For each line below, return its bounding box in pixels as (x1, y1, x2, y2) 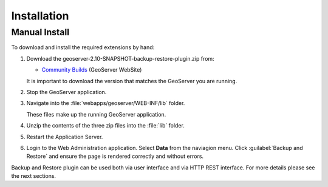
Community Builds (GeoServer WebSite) (41, 66, 142, 73)
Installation (11, 9, 69, 22)
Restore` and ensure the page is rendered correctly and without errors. (26, 152, 203, 160)
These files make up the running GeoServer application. (26, 110, 166, 118)
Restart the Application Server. (26, 133, 103, 140)
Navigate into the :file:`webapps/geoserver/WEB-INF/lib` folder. (26, 100, 185, 107)
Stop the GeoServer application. (26, 88, 107, 95)
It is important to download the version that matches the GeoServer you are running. (26, 77, 237, 84)
